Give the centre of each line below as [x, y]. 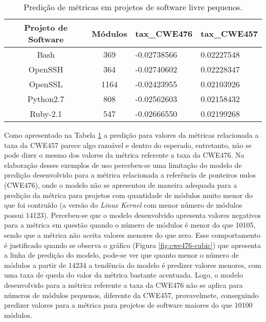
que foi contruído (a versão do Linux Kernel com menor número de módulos [123, 205]
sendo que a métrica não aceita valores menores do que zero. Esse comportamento [132, 234]
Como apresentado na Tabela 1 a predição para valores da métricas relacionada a [131, 135]
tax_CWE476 [164, 33]
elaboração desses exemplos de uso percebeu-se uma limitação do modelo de [123, 165]
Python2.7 [46, 99]
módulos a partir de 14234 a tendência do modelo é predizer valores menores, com [133, 265]
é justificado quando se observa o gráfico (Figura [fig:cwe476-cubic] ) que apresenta [132, 245]
